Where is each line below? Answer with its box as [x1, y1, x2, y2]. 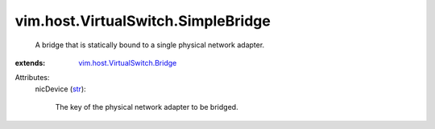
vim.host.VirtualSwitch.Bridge [78, 58, 177, 67]
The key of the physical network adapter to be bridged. [55, 103, 238, 112]
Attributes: [14, 73, 50, 83]
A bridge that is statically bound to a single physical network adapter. [35, 40, 265, 50]
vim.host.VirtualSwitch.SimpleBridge [14, 12, 271, 30]
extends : [14, 58, 46, 67]
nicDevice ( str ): [35, 84, 86, 94]
